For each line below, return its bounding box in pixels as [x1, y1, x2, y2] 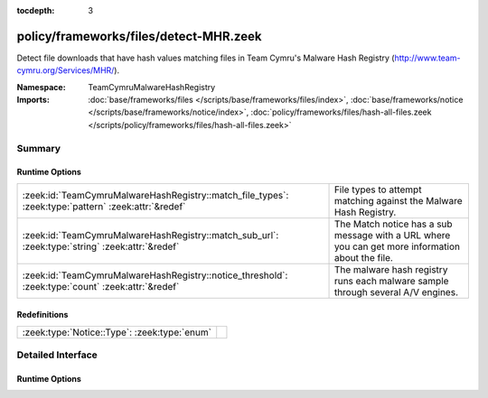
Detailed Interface [16, 348, 99, 361]
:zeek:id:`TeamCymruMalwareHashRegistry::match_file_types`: [22, 189, 289, 201]
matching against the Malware [333, 194, 463, 207]
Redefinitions [16, 310, 69, 320]
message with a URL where [333, 228, 451, 241]
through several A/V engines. [333, 285, 458, 298]
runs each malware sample [333, 274, 449, 287]
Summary [16, 142, 61, 154]
